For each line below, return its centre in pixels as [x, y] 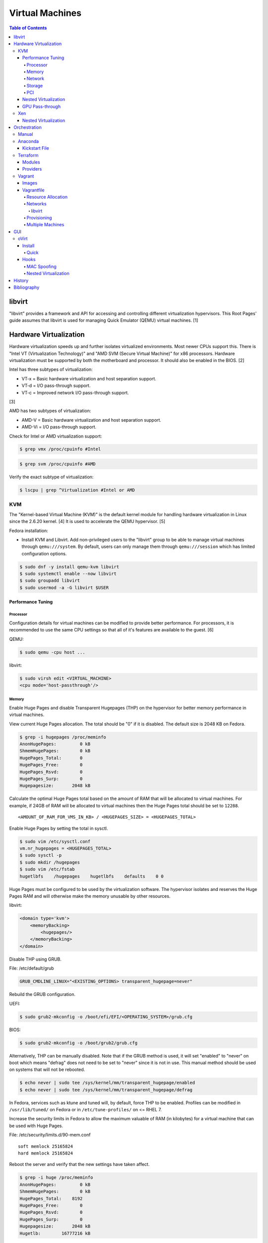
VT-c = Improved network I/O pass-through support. [75, 392]
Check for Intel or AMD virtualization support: [56, 436]
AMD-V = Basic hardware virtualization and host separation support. [91, 420]
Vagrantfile [33, 190]
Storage [35, 86]
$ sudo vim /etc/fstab [47, 869]
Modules [31, 162]
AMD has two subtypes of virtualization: [50, 411]
